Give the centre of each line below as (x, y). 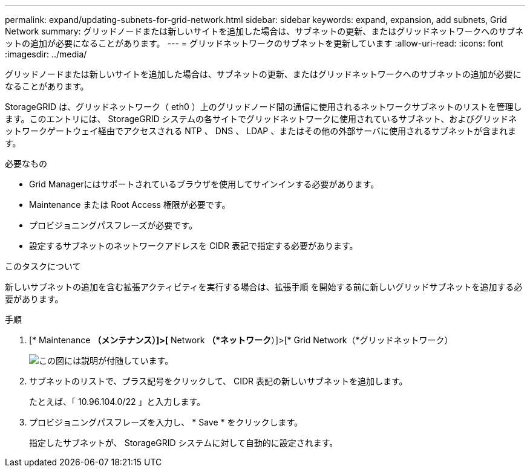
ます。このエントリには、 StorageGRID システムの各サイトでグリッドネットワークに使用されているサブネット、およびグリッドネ (261, 119)
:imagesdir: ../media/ (46, 54)
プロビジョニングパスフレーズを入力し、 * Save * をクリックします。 (166, 422)
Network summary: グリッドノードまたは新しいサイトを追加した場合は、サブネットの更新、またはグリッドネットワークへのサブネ (264, 31)
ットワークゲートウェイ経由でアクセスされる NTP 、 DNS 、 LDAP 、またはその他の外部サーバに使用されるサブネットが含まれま (261, 131)
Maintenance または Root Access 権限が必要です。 (130, 205)
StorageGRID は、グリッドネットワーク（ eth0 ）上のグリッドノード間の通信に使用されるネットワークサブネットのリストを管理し (263, 107)
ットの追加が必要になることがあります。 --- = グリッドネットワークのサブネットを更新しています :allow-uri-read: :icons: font (254, 43)
